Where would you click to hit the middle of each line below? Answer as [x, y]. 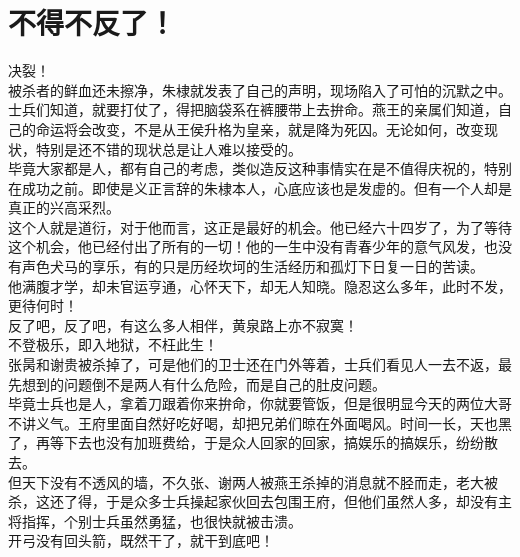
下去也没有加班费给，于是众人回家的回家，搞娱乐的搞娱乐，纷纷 [273, 442]
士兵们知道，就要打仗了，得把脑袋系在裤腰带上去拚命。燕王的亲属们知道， [253, 109]
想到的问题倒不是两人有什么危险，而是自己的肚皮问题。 [203, 383]
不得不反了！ [92, 22]
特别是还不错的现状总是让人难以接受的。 [168, 148]
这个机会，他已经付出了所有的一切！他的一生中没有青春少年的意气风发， [246, 246]
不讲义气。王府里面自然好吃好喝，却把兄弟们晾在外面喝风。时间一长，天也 [253, 422]
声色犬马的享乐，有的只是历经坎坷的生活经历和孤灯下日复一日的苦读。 [252, 266]
